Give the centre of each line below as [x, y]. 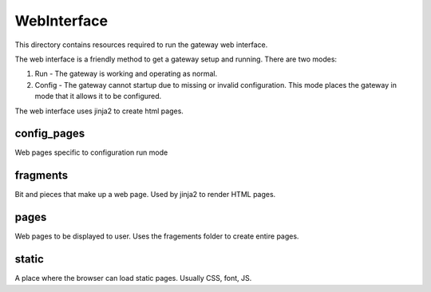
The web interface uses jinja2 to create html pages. [99, 111]
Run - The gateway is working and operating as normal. [126, 74]
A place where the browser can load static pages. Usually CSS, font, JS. [133, 278]
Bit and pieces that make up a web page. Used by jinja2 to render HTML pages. [145, 195]
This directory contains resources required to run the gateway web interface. [141, 45]
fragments [42, 176]
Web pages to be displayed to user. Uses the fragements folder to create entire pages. [157, 236]
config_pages [50, 134]
